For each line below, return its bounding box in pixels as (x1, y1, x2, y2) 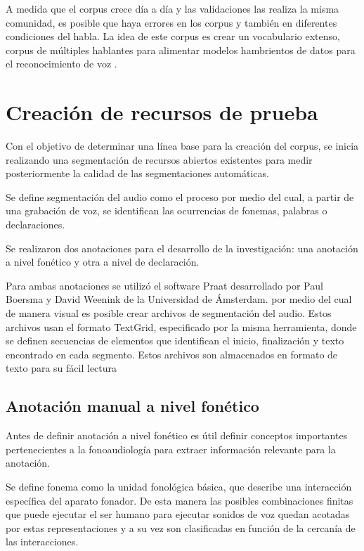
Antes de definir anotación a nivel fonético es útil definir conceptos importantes (6, 428, 348, 443)
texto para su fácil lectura (6, 361, 117, 375)
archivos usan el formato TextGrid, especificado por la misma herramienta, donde (6, 319, 357, 334)
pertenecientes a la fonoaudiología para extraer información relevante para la (6, 441, 336, 456)
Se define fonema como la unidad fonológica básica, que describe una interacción (6, 479, 352, 493)
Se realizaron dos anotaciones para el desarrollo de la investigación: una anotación (6, 240, 358, 255)
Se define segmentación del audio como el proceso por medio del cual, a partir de (6, 189, 354, 204)
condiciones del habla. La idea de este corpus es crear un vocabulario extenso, (6, 29, 340, 44)
